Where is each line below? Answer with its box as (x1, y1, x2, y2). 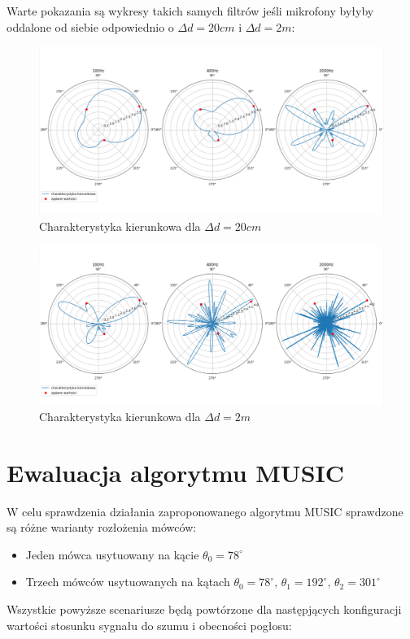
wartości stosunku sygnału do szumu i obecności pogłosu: (7, 616, 292, 633)
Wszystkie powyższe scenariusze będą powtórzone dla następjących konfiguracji (7, 600, 402, 617)
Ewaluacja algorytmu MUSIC (7, 455, 345, 489)
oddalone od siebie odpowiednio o (7, 18, 174, 35)
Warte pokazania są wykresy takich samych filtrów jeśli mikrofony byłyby (7, 2, 374, 19)
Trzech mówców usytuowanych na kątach (25, 573, 230, 590)
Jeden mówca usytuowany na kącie (25, 546, 199, 563)
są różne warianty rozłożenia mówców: (7, 519, 197, 536)
